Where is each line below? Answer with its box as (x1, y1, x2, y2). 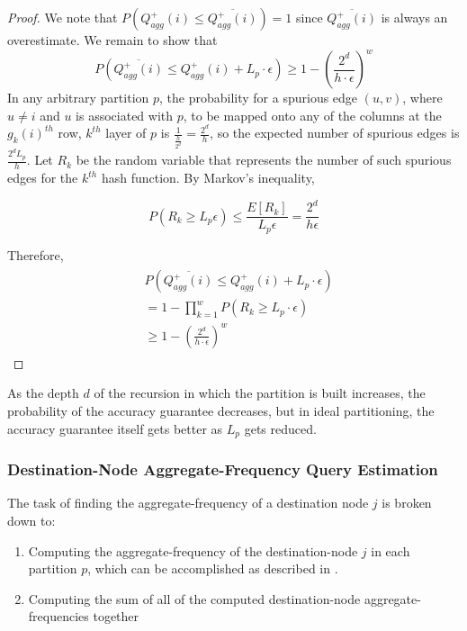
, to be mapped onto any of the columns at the (183, 105, 442, 124)
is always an (381, 8, 448, 26)
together (93, 607, 139, 626)
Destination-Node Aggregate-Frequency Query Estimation (7, 458, 438, 481)
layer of (105, 123, 147, 142)
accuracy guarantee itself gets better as (7, 419, 223, 437)
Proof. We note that (7, 8, 118, 26)
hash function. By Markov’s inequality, (101, 168, 315, 187)
